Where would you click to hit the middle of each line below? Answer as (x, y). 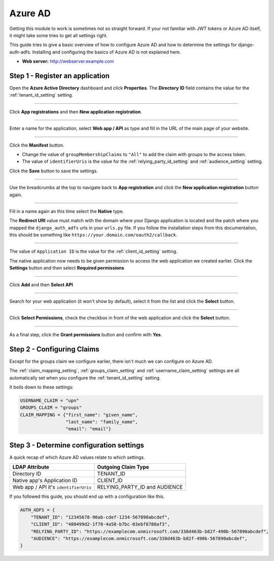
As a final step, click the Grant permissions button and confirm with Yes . (86, 334)
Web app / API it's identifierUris (52, 487)
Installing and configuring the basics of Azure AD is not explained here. (107, 52)
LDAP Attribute (31, 467)
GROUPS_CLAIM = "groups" (51, 408)
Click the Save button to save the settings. (54, 171)
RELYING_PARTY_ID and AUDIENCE (140, 487)
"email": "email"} (88, 429)
